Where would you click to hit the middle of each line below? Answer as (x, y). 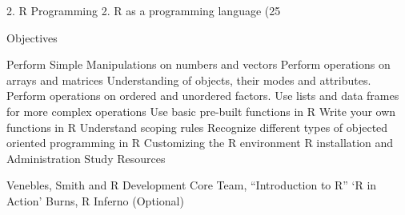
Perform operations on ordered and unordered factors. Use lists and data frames (203, 96)
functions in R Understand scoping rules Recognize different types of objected (197, 127)
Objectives (32, 37)
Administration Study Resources (86, 158)
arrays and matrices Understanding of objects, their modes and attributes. (189, 80)
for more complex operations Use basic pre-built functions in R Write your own (201, 111)
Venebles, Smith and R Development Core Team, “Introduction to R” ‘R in (192, 185)
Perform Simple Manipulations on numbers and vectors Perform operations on (198, 64)
